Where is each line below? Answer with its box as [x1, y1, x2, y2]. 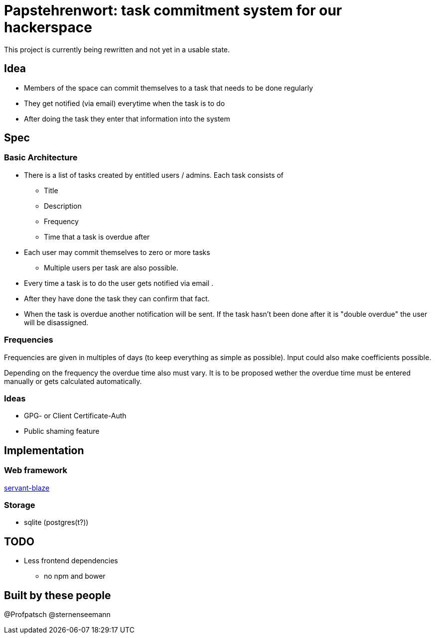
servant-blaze [4, 483, 50, 492]
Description [44, 201, 82, 210]
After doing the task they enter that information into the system [24, 114, 230, 123]
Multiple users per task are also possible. [44, 263, 178, 272]
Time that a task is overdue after [44, 232, 150, 241]
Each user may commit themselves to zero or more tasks [24, 248, 210, 256]
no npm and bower [44, 572, 106, 581]
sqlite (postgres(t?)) [24, 518, 89, 527]
